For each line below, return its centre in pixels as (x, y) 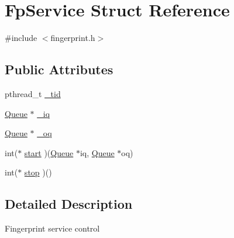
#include (21, 38)
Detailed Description (69, 204)
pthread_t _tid (33, 93)
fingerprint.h (73, 38)
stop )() (38, 172)
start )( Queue (49, 152)
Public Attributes (59, 69)
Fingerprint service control (52, 228)
